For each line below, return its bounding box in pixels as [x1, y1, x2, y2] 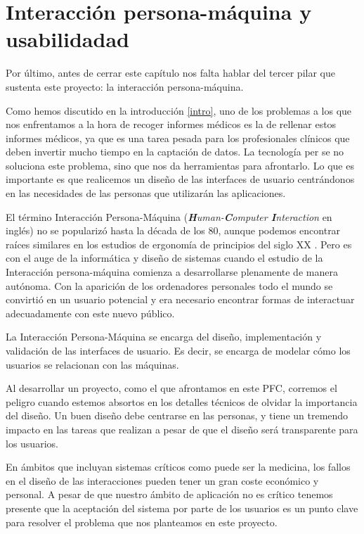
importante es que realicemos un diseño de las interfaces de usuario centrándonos [6, 172, 355, 186]
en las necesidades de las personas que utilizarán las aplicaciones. [6, 186, 286, 201]
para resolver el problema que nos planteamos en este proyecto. [6, 514, 278, 529]
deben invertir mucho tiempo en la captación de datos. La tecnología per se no [6, 144, 344, 159]
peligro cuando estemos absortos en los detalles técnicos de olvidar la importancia [6, 394, 358, 409]
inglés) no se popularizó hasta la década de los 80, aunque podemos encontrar [6, 223, 341, 238]
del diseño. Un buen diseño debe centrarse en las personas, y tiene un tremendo [6, 408, 349, 423]
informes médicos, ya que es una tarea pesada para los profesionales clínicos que [6, 130, 350, 145]
